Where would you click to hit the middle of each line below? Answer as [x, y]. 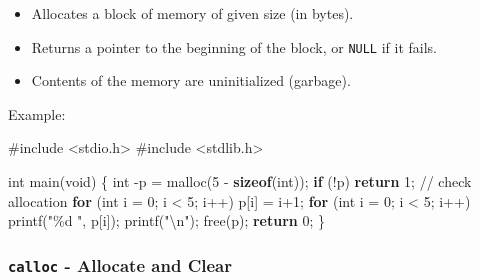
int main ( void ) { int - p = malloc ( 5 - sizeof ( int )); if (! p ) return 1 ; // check [240, 181]
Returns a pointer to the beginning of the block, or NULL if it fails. [234, 46]
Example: [37, 113]
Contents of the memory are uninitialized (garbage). [191, 80]
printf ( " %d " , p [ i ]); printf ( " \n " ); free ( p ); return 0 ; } [167, 220]
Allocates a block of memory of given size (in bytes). [192, 13]
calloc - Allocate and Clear [120, 264]
